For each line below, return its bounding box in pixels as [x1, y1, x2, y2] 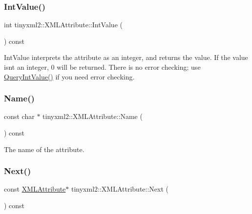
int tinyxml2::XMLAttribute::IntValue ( [4, 19, 123, 30]
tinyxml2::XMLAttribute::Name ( [42, 111, 143, 121]
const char [4, 111, 35, 121]
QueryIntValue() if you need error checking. [4, 71, 135, 81]
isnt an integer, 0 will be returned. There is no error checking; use [4, 62, 201, 72]
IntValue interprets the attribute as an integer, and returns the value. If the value [4, 52, 248, 62]
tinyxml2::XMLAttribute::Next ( [71, 184, 168, 194]
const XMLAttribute [4, 184, 66, 194]
